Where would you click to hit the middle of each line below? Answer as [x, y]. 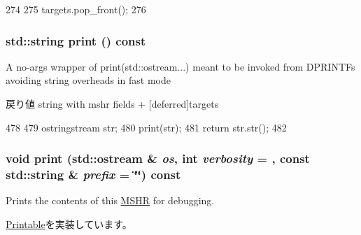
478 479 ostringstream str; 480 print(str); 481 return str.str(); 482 [146, 127]
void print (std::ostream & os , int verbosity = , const [158, 158]
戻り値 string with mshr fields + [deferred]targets [112, 104]
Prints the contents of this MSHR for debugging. [110, 200]
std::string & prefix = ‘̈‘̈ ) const [93, 175]
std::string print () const [76, 40]
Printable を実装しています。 [69, 223]
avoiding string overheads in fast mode [88, 80]
